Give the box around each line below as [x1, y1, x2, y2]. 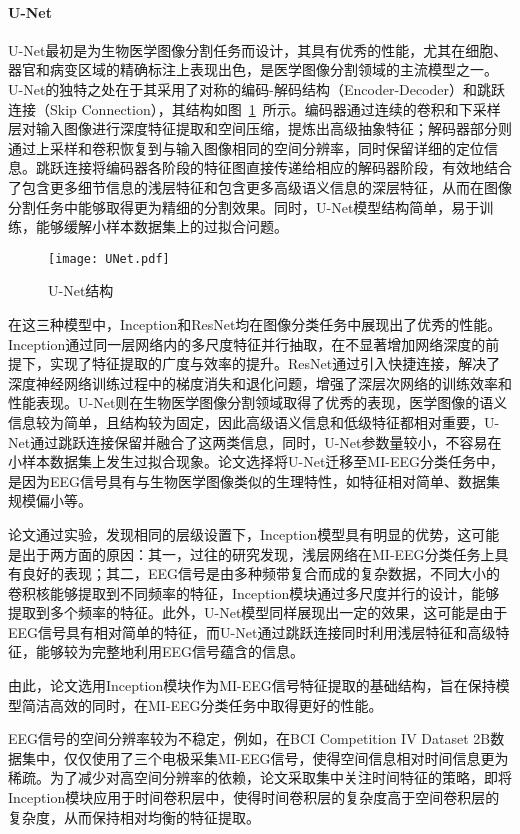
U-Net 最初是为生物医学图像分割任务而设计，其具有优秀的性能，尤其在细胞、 [8, 39, 508, 60]
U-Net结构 [48, 280, 114, 301]
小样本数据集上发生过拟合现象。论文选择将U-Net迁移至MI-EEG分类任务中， [8, 451, 504, 472]
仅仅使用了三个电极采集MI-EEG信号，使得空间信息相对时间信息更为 [63, 747, 509, 768]
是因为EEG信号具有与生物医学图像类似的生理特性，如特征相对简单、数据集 [8, 470, 501, 491]
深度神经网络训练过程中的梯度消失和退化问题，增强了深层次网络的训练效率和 [8, 372, 512, 393]
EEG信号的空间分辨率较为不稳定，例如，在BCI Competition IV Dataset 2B [8, 728, 491, 749]
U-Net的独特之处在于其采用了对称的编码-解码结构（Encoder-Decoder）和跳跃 [8, 78, 506, 99]
